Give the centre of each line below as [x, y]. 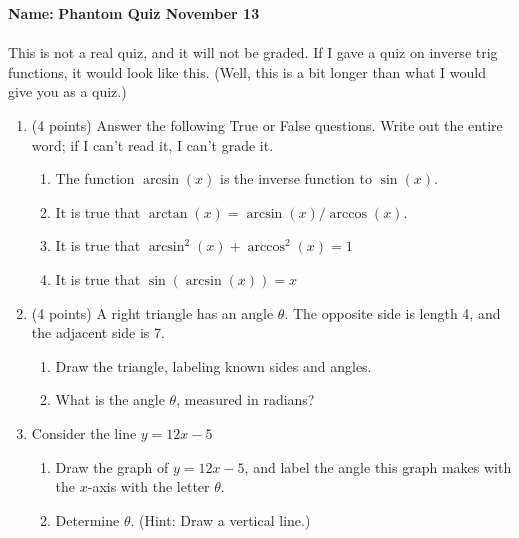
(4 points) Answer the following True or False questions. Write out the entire [267, 124]
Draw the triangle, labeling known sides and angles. [213, 365]
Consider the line [84, 432]
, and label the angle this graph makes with [378, 466]
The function [95, 178]
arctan [168, 213]
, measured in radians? [245, 399]
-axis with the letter [148, 486]
